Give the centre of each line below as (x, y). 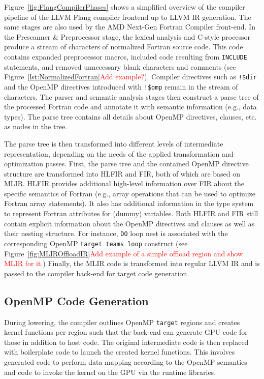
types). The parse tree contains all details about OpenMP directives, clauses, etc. (130, 116)
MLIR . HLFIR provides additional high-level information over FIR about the (124, 183)
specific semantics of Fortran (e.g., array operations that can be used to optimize (130, 193)
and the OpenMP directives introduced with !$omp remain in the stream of (121, 86)
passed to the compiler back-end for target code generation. (97, 273)
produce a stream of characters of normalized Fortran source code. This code (124, 47)
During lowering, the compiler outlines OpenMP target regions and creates (122, 322)
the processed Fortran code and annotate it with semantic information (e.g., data (130, 107)
